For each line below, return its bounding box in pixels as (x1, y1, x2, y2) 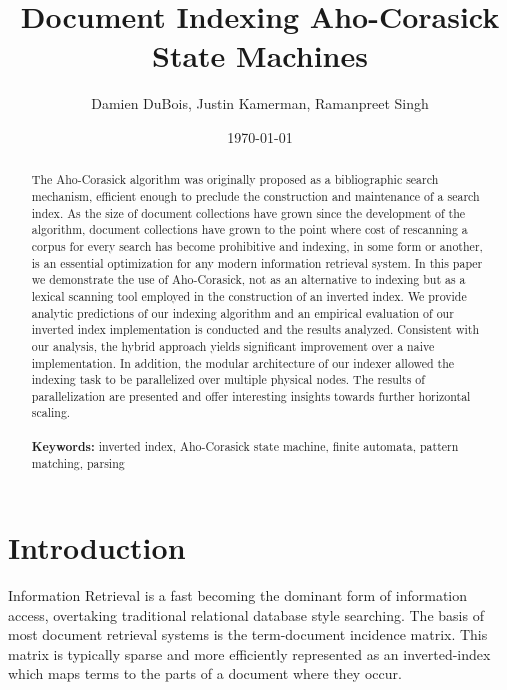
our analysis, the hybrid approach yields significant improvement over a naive (31, 337, 435, 354)
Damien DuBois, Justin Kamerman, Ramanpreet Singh (91, 93, 429, 114)
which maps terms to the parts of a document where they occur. (8, 663, 402, 684)
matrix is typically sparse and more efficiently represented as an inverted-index (8, 643, 491, 664)
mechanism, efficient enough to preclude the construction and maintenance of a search (31, 187, 480, 204)
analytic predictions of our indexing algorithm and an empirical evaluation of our (31, 304, 454, 321)
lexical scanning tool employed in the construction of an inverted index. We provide (31, 287, 467, 304)
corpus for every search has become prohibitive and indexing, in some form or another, (31, 237, 483, 254)
